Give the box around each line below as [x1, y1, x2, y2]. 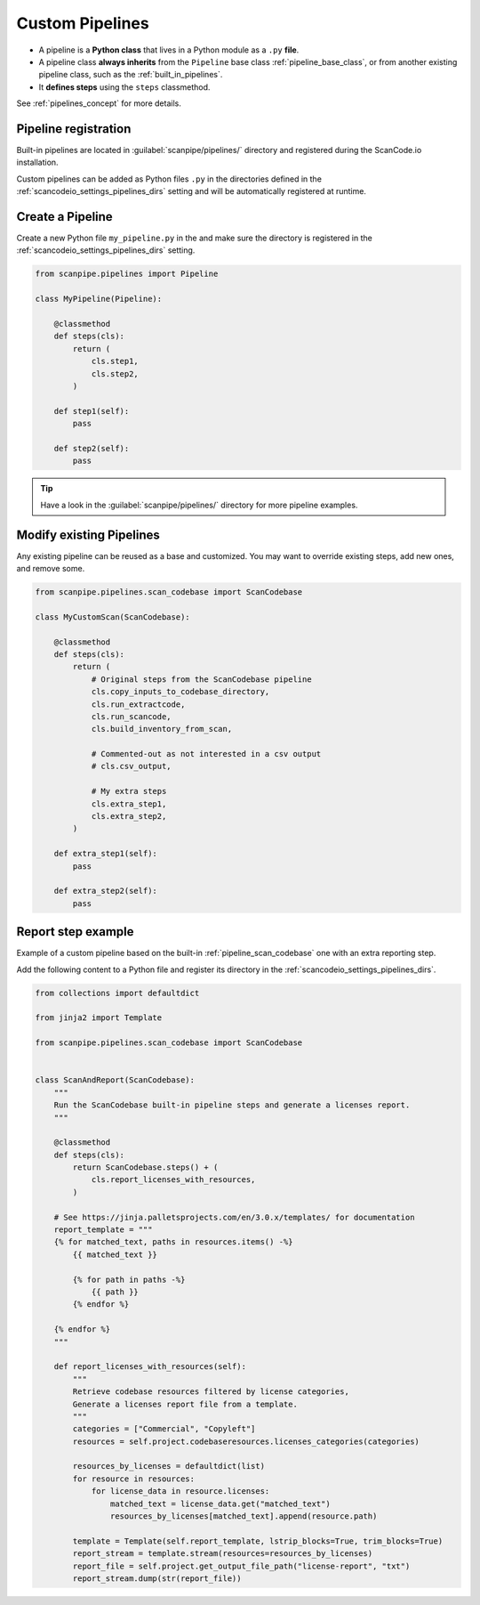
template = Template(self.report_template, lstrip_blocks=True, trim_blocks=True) [72, 1536, 444, 1546]
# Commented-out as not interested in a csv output [91, 749, 322, 759]
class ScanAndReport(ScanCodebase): [35, 1075, 196, 1085]
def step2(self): [53, 443, 130, 453]
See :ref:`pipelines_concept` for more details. [16, 98, 181, 109]
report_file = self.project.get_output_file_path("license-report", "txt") [72, 1560, 411, 1571]
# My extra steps [91, 786, 167, 797]
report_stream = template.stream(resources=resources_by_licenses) [72, 1549, 373, 1559]
